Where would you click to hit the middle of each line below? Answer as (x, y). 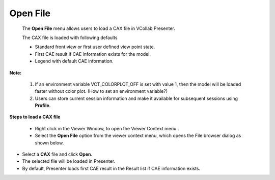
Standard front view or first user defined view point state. (95, 47)
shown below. (49, 142)
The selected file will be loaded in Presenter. (69, 161)
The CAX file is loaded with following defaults (70, 38)
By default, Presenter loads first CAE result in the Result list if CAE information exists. (111, 168)
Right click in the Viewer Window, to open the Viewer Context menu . (107, 128)
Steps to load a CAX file (35, 117)
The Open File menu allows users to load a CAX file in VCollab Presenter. (99, 28)
